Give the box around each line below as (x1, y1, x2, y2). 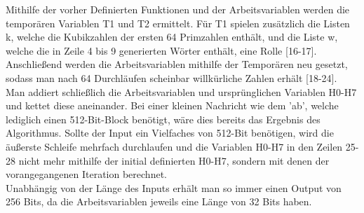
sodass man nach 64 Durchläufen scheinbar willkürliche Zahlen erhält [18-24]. (6, 70, 337, 85)
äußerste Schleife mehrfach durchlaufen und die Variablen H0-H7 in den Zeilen (6, 139, 343, 153)
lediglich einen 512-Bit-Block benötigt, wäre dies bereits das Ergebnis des (6, 111, 321, 126)
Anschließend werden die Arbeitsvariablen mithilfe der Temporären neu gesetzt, (6, 57, 348, 71)
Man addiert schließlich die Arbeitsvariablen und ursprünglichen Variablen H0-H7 (6, 84, 357, 99)
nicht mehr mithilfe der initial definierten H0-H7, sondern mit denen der (18, 153, 330, 167)
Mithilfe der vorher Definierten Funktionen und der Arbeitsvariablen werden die (6, 2, 350, 16)
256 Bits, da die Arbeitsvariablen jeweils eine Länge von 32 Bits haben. (6, 194, 312, 209)
